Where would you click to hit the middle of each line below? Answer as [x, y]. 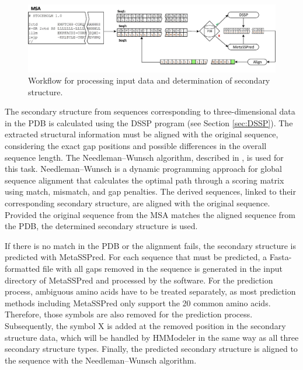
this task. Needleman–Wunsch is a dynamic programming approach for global [143, 169]
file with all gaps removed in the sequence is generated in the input [162, 269]
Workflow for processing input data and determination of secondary [149, 80]
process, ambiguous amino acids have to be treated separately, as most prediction [150, 291]
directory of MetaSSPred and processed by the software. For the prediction [139, 280]
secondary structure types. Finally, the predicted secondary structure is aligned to [151, 349]
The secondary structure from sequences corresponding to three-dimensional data [150, 111]
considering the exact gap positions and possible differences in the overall [136, 146]
